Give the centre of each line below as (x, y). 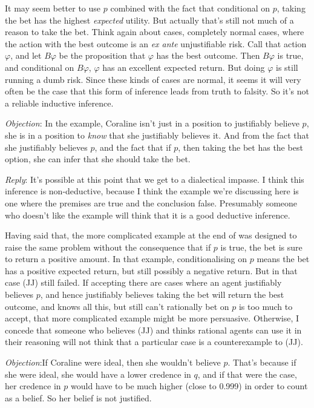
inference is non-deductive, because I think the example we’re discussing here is (152, 191)
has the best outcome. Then (208, 55)
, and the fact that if (133, 147)
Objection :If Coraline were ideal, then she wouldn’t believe (113, 362)
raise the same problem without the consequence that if (108, 247)
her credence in (33, 386)
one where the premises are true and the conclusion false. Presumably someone (151, 202)
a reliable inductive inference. (59, 103)
